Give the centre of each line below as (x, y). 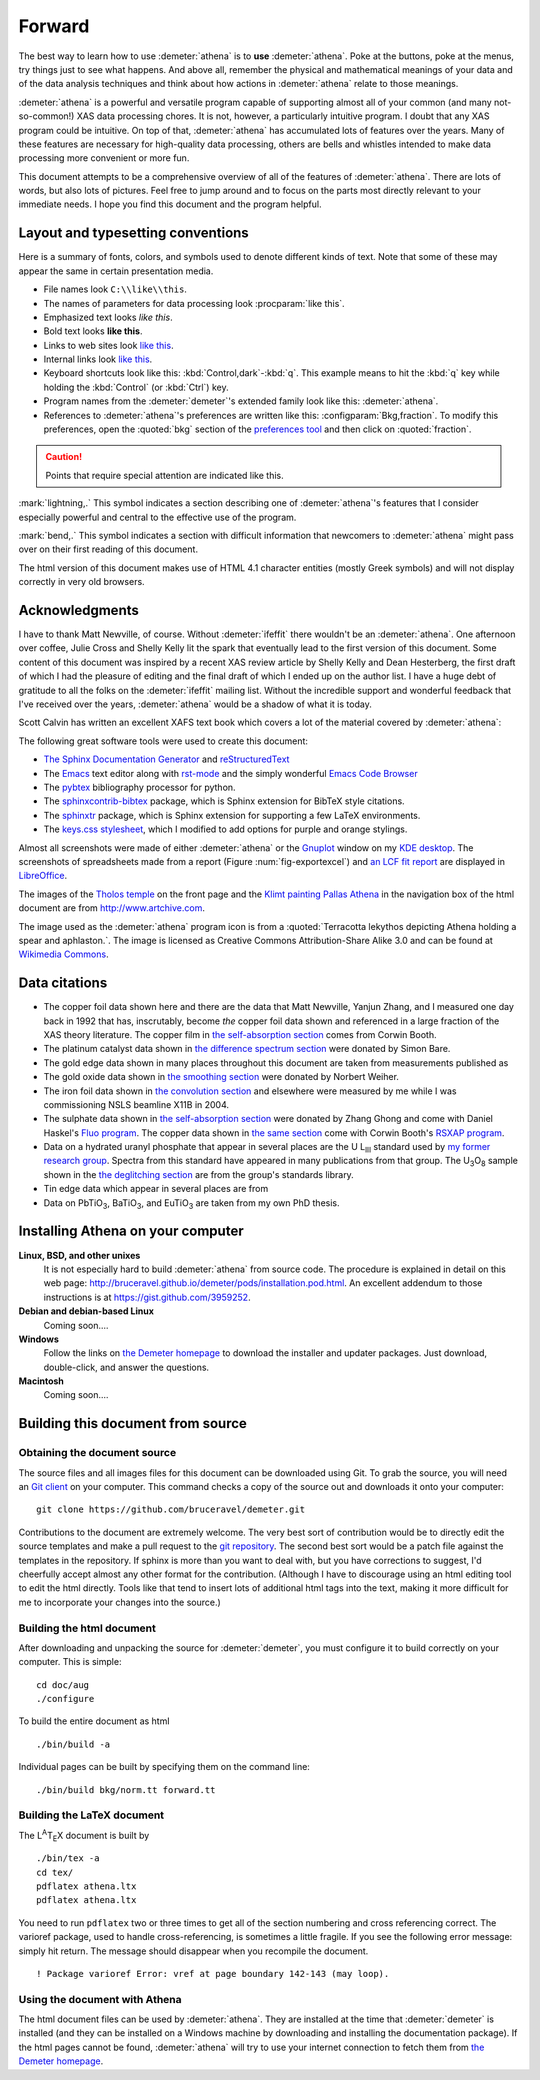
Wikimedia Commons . (63, 954)
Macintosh (41, 1381)
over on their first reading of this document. (108, 549)
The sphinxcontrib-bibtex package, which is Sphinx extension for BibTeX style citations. (224, 801)
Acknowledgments (79, 610)
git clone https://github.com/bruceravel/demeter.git (170, 1509)
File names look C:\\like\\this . (115, 289)
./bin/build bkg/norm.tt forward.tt (126, 1789)
